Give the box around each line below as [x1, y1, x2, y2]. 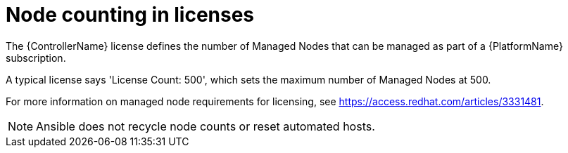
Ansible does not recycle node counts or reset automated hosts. [36, 119, 375, 133]
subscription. [6, 51, 66, 64]
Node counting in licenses [6, 3, 255, 27]
